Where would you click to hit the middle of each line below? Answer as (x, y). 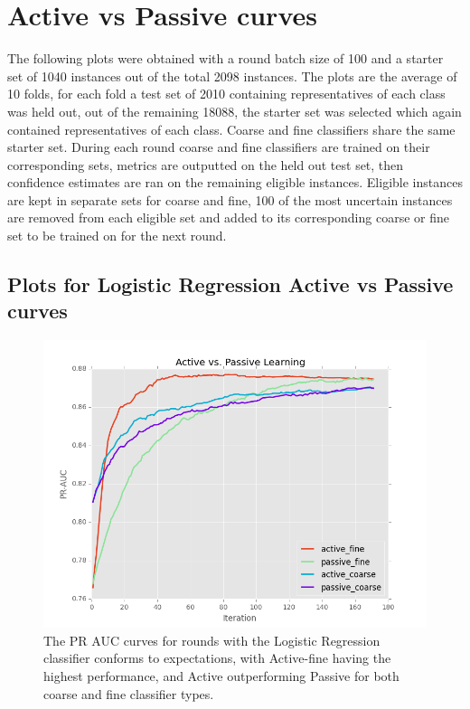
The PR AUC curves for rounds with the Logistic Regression (212, 640)
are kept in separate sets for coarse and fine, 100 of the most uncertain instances (230, 199)
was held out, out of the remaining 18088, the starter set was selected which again (235, 111)
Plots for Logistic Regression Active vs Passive (230, 284)
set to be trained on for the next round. (117, 236)
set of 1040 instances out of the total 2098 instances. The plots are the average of (232, 76)
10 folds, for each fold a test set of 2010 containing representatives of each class (226, 94)
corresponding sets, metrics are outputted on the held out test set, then (206, 164)
